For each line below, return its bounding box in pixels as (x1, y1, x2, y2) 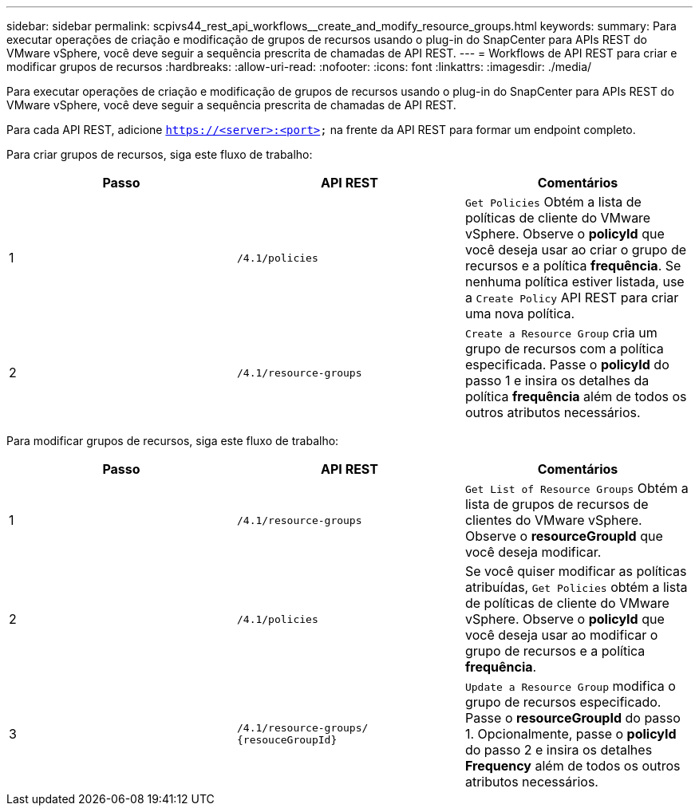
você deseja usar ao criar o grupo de (464, 242, 687, 258)
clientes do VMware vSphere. (464, 512, 642, 528)
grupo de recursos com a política (464, 341, 664, 357)
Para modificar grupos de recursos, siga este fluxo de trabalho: (6, 434, 339, 447)
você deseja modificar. (464, 544, 602, 560)
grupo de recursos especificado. (464, 694, 661, 710)
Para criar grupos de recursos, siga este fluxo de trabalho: (6, 148, 313, 161)
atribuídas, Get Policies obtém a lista (464, 579, 688, 595)
